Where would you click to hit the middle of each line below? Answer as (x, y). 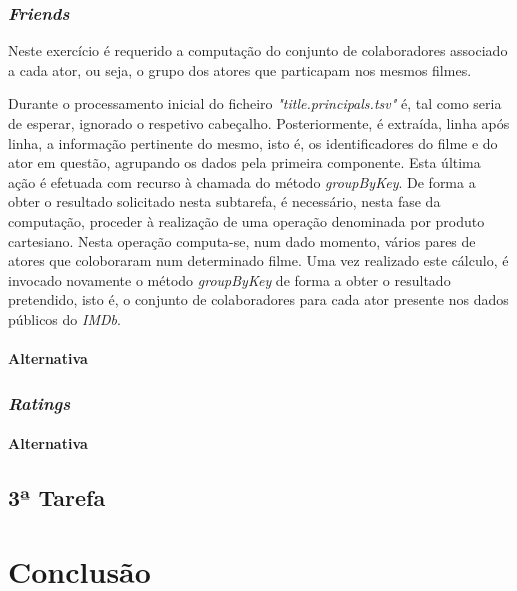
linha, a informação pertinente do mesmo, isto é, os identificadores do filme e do (253, 142)
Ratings (39, 402)
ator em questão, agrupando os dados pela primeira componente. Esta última (244, 162)
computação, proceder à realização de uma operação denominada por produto (246, 220)
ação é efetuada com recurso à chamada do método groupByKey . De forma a (242, 181)
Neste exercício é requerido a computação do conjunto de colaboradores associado (258, 50)
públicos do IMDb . (64, 318)
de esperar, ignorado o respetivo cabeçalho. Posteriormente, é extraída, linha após (259, 123)
